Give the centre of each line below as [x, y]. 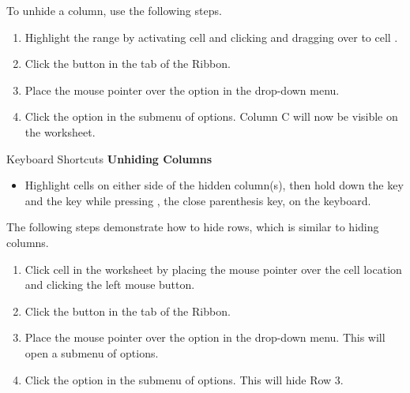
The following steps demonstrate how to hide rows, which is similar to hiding [193, 227]
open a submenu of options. [92, 352]
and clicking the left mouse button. [110, 284]
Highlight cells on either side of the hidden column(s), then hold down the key [214, 185]
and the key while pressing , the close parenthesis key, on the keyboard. [198, 200]
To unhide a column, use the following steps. [114, 10]
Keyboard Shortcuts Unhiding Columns [109, 158]
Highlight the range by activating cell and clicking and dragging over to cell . [211, 37]
